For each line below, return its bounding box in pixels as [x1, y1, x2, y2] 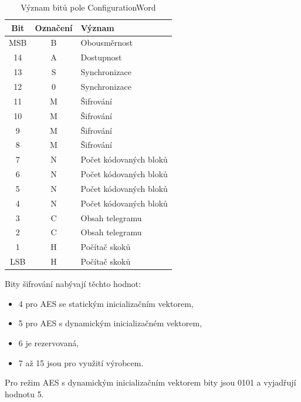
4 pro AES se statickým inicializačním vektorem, [18, 297, 194, 309]
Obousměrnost [80, 36, 133, 49]
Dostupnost [80, 51, 122, 63]
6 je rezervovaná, [18, 336, 79, 349]
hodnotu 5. [5, 387, 44, 400]
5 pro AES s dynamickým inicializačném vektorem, [18, 317, 202, 329]
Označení [35, 21, 73, 33]
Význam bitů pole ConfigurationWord [21, 1, 156, 13]
